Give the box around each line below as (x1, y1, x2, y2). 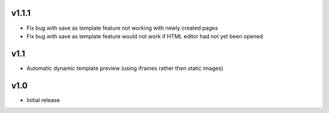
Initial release (26, 96, 60, 103)
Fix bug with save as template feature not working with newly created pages (26, 24, 219, 32)
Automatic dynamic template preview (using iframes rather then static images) (26, 64, 224, 72)
